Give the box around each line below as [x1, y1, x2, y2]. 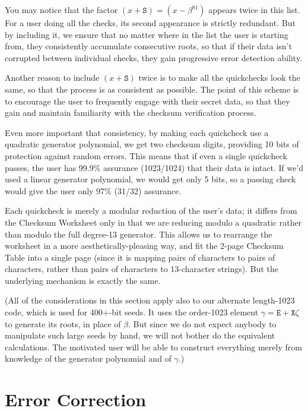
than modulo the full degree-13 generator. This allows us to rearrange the [5, 227, 272, 240]
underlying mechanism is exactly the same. [5, 274, 161, 286]
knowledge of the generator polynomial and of [5, 352, 172, 365]
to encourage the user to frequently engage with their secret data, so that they [5, 94, 290, 107]
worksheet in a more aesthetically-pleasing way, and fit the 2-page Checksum [5, 239, 284, 252]
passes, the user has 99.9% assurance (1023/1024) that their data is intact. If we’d [5, 161, 304, 173]
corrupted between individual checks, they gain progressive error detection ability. [5, 51, 303, 64]
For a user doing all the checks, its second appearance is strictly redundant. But [5, 17, 296, 29]
